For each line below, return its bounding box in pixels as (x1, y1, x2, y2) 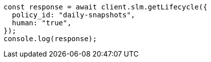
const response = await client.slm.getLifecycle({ (4, 3, 207, 11)
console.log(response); (4, 35, 97, 43)
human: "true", (12, 19, 72, 27)
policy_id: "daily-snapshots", (12, 11, 135, 19)
